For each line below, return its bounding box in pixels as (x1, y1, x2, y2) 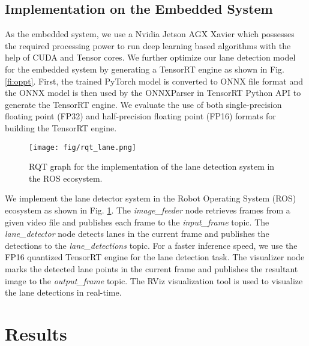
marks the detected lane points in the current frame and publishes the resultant (5, 262, 298, 275)
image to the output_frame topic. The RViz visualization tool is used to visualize (5, 274, 303, 287)
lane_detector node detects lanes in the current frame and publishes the (5, 227, 269, 240)
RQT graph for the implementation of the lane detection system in (29, 160, 275, 173)
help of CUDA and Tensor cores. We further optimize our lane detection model (5, 51, 296, 64)
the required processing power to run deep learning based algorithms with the (5, 39, 291, 52)
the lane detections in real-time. (5, 286, 122, 299)
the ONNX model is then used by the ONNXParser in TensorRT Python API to (5, 86, 301, 99)
